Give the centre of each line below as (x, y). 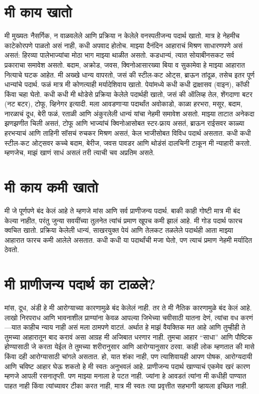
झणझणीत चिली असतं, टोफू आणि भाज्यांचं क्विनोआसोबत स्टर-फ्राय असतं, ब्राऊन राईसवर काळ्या (125, 123)
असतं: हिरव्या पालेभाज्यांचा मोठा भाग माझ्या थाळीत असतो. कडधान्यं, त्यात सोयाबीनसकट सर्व (119, 55)
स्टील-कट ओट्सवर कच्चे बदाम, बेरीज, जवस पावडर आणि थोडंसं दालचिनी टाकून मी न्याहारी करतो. (128, 143)
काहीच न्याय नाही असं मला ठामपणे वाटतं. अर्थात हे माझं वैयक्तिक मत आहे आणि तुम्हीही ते (134, 327)
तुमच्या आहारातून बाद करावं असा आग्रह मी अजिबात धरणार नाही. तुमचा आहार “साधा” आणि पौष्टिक (129, 337)
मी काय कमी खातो (51, 187)
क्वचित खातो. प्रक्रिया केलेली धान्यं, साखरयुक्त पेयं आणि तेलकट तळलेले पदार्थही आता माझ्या (119, 230)
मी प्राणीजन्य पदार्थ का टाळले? (80, 284)
